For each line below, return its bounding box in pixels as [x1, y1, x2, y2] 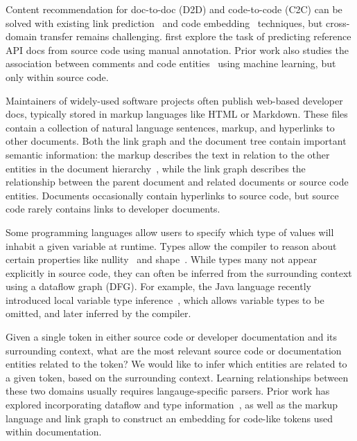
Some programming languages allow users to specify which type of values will [6, 224, 334, 239]
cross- [325, 15, 350, 30]
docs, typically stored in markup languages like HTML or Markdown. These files [6, 107, 348, 121]
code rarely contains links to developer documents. [6, 201, 220, 216]
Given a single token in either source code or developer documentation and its [6, 330, 338, 344]
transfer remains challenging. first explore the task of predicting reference [40, 29, 351, 44]
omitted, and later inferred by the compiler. [6, 306, 191, 321]
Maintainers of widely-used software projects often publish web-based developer [6, 93, 343, 107]
